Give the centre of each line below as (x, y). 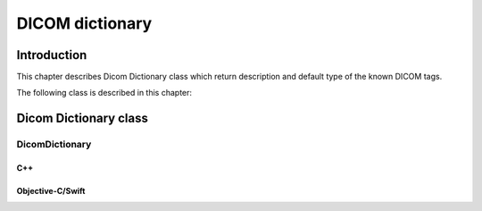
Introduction (52, 55)
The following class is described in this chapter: (104, 93)
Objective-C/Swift (51, 191)
